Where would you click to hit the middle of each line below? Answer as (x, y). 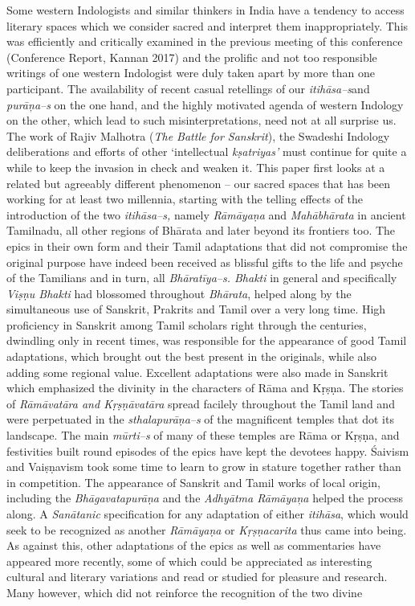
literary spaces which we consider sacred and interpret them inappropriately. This (207, 25)
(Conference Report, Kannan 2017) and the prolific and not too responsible (192, 57)
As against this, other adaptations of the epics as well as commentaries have (194, 545)
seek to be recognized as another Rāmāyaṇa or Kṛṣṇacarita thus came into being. (207, 529)
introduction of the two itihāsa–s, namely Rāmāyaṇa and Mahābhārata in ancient (206, 214)
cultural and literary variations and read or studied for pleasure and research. (197, 577)
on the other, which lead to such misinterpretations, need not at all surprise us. (201, 120)
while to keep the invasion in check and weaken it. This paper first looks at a (196, 167)
